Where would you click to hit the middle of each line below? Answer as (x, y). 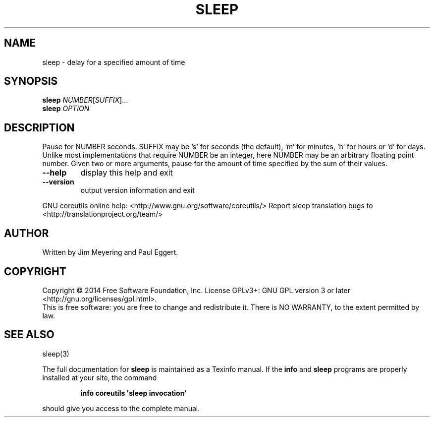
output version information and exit (137, 190)
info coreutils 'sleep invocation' (134, 393)
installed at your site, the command (100, 377)
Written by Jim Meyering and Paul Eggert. (110, 252)
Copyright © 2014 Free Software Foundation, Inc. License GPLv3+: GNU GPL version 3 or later (196, 290)
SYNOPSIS (31, 81)
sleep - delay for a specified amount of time (114, 62)
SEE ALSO (29, 335)
